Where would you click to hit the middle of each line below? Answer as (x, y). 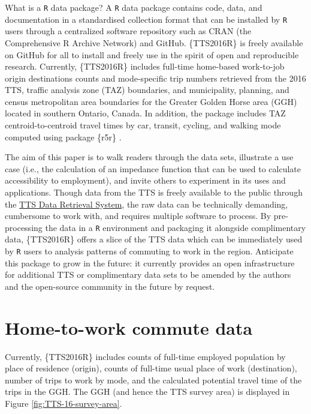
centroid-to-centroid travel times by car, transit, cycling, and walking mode (143, 125)
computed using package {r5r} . (63, 136)
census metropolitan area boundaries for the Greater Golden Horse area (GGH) (151, 101)
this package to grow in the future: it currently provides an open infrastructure (150, 262)
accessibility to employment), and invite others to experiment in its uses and (145, 180)
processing (24, 227)
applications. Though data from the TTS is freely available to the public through (154, 192)
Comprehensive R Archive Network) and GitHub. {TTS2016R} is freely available (154, 42)
